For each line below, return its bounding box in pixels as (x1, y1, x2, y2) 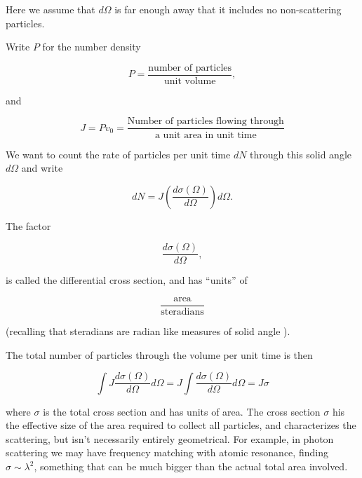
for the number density (42, 39, 141, 54)
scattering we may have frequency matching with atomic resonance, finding (6, 445, 328, 460)
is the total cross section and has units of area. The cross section (43, 404, 321, 418)
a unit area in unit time (154, 130, 257, 140)
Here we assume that (6, 2, 95, 16)
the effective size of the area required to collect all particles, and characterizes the (6, 418, 356, 432)
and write (21, 161, 63, 175)
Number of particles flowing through (127, 116, 284, 127)
